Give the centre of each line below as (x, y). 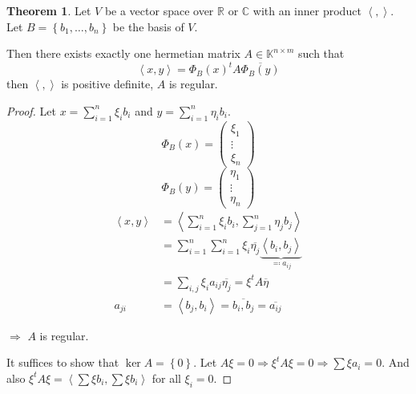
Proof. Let (31, 110)
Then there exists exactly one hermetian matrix (123, 53)
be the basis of (148, 26)
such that (321, 53)
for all (166, 378)
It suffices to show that (63, 362)
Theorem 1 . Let (49, 10)
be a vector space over (159, 10)
